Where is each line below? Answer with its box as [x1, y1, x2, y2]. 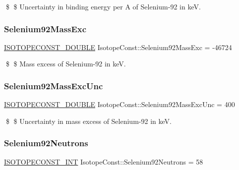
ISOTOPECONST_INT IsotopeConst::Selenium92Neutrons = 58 [4, 156, 203, 167]
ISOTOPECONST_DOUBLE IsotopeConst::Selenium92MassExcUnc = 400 [4, 99, 235, 110]
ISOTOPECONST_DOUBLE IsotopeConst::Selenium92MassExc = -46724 [4, 42, 232, 52]
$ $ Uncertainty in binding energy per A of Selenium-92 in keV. [5, 1, 201, 11]
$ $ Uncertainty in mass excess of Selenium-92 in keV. [5, 115, 172, 126]
